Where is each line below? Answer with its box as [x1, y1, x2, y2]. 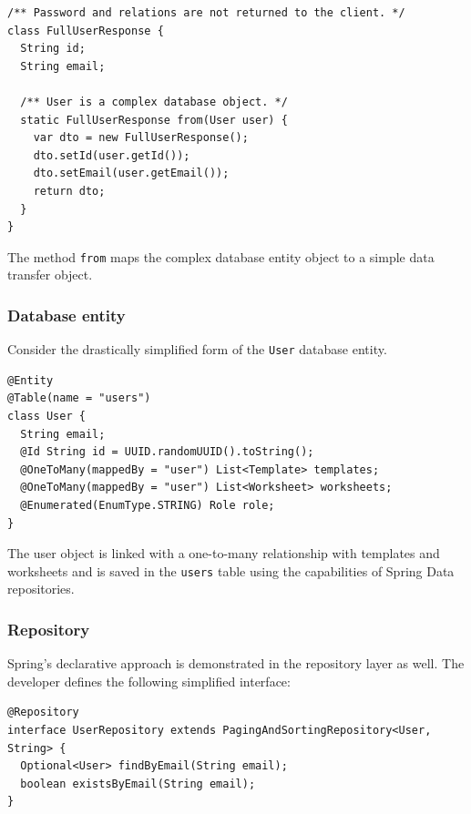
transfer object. [7, 265, 93, 284]
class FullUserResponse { [7, 24, 164, 37]
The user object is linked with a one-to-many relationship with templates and [7, 544, 440, 563]
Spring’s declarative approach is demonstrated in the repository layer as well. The [7, 654, 465, 673]
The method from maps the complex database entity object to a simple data [7, 247, 435, 266]
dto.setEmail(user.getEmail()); [33, 167, 230, 180]
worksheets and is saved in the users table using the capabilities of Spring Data [7, 561, 455, 580]
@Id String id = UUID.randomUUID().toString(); [20, 445, 314, 459]
